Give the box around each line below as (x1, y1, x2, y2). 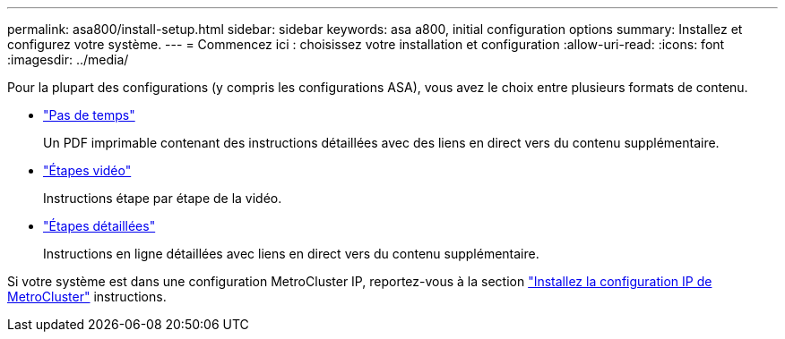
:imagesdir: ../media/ (7, 52, 129, 67)
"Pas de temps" (43, 107, 135, 123)
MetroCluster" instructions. (7, 289, 167, 304)
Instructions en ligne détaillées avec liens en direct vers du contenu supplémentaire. (43, 246, 539, 261)
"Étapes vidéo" (43, 163, 132, 178)
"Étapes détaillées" (43, 218, 156, 233)
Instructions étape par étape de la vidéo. (43, 191, 282, 206)
